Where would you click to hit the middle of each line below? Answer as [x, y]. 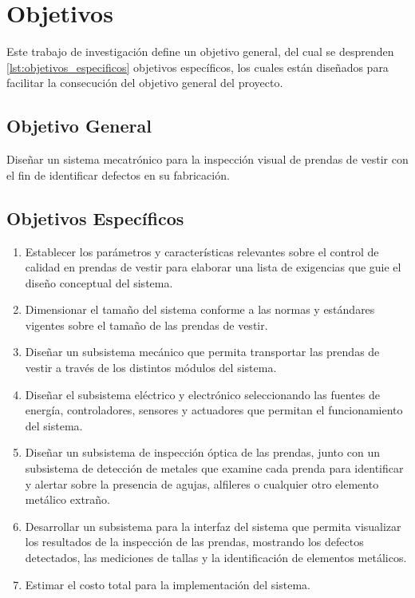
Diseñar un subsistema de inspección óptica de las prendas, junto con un [202, 452]
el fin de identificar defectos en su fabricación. [118, 174]
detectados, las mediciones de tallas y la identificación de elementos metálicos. [216, 557]
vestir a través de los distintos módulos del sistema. [151, 368]
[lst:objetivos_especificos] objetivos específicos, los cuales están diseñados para [198, 67]
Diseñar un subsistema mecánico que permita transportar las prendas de [202, 352]
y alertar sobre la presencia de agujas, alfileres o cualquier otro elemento [202, 483]
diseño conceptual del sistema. [99, 282]
